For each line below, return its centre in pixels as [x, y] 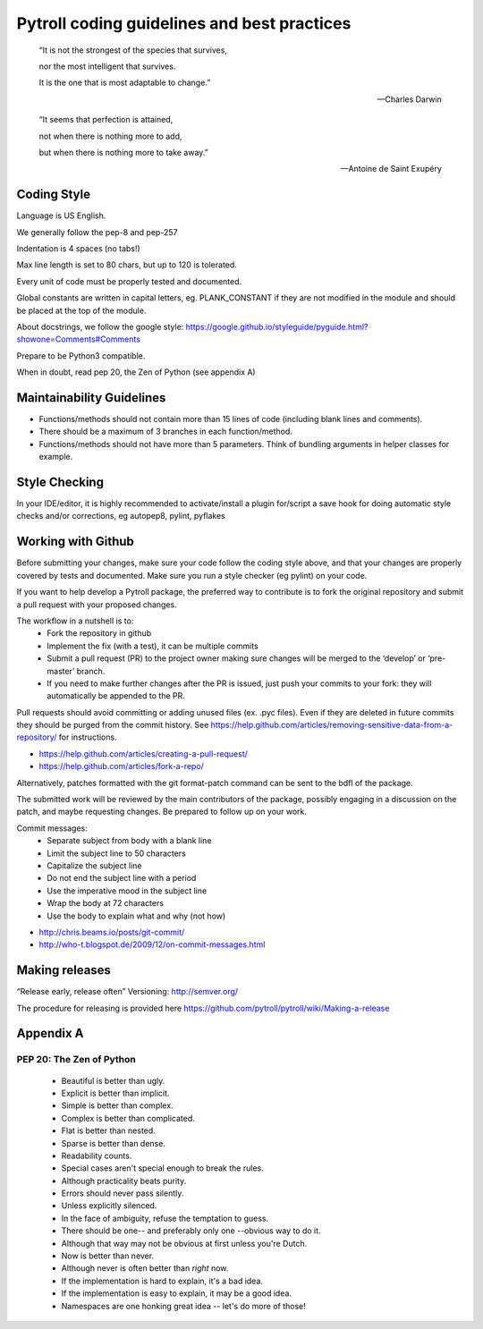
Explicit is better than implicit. [115, 1093]
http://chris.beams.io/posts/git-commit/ [112, 932]
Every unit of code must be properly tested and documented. [129, 281]
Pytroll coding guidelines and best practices [184, 23]
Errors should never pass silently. [123, 1193]
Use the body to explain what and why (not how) [136, 916]
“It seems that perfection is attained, [106, 120]
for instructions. [88, 737]
